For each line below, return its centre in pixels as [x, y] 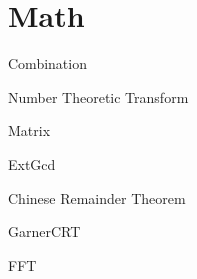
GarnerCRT [44, 231]
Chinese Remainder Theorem [97, 197]
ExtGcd [32, 163]
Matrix [29, 130]
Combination [47, 63]
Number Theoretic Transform [98, 96]
